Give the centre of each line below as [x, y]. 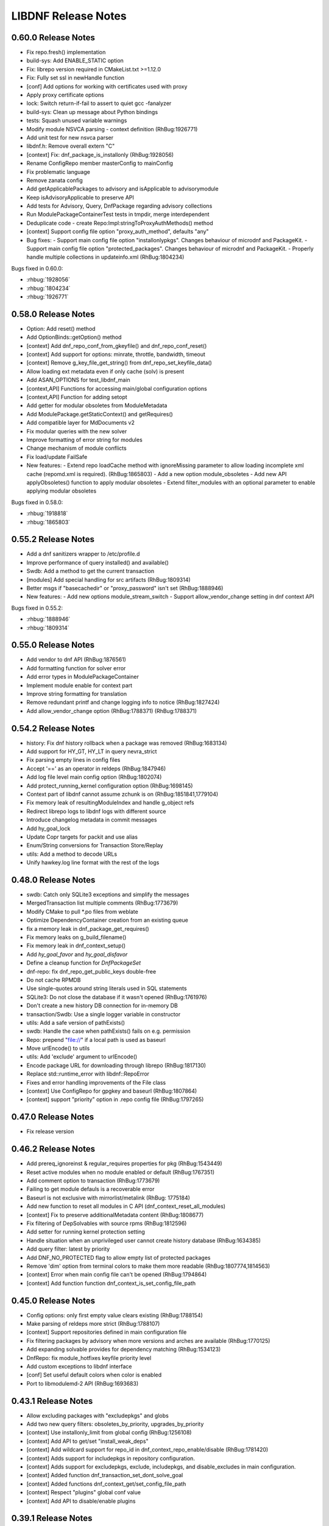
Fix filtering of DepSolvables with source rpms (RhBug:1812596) [107, 1223]
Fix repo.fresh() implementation [66, 52]
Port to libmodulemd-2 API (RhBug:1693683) [83, 1383]
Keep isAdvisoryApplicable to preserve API [80, 197]
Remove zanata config [55, 180]
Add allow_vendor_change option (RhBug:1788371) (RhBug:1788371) [112, 711]
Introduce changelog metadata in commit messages [92, 820]
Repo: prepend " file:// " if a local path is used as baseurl [96, 1040]
